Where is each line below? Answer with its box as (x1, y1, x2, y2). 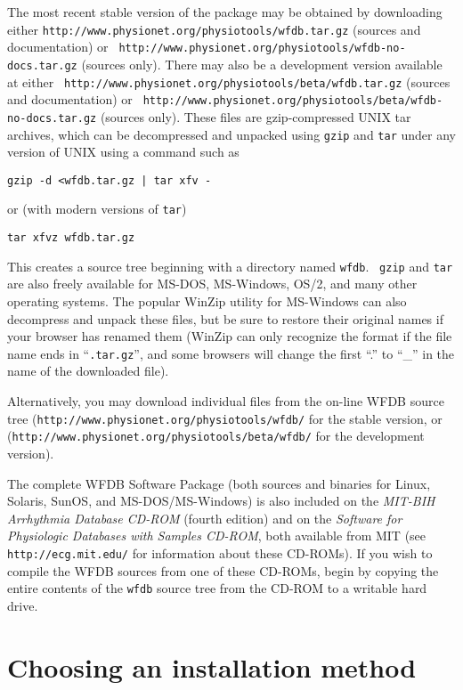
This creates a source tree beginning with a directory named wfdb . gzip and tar (7, 256, 453, 275)
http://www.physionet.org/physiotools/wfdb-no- (118, 42, 406, 55)
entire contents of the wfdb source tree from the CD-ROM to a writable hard (7, 579, 427, 597)
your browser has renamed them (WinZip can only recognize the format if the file (7, 327, 452, 345)
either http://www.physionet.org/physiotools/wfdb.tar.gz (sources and (7, 20, 421, 38)
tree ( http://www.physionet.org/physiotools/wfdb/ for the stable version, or (7, 409, 443, 427)
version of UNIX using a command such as (7, 142, 240, 161)
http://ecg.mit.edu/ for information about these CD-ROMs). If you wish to (7, 543, 433, 562)
